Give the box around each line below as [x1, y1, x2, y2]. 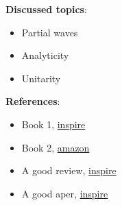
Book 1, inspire [21, 117, 86, 131]
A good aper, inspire [21, 186, 108, 200]
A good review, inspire [21, 163, 117, 178]
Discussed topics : [5, 2, 87, 16]
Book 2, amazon [21, 140, 90, 154]
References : [5, 94, 60, 108]
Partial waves [21, 25, 78, 39]
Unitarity [21, 71, 61, 85]
